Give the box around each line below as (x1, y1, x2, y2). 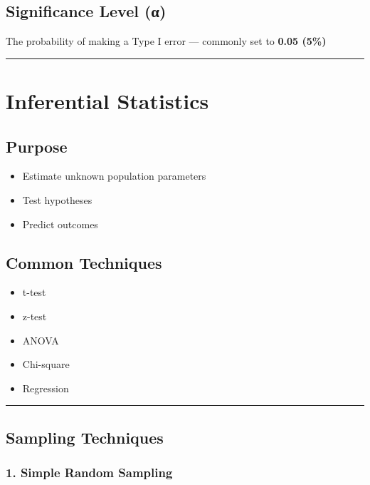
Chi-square (22, 357, 70, 372)
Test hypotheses (22, 192, 92, 207)
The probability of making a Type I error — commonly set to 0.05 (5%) (6, 34, 327, 48)
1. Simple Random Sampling (6, 464, 173, 481)
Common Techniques (6, 251, 162, 273)
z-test (22, 308, 47, 323)
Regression (22, 380, 69, 395)
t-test (22, 285, 46, 300)
